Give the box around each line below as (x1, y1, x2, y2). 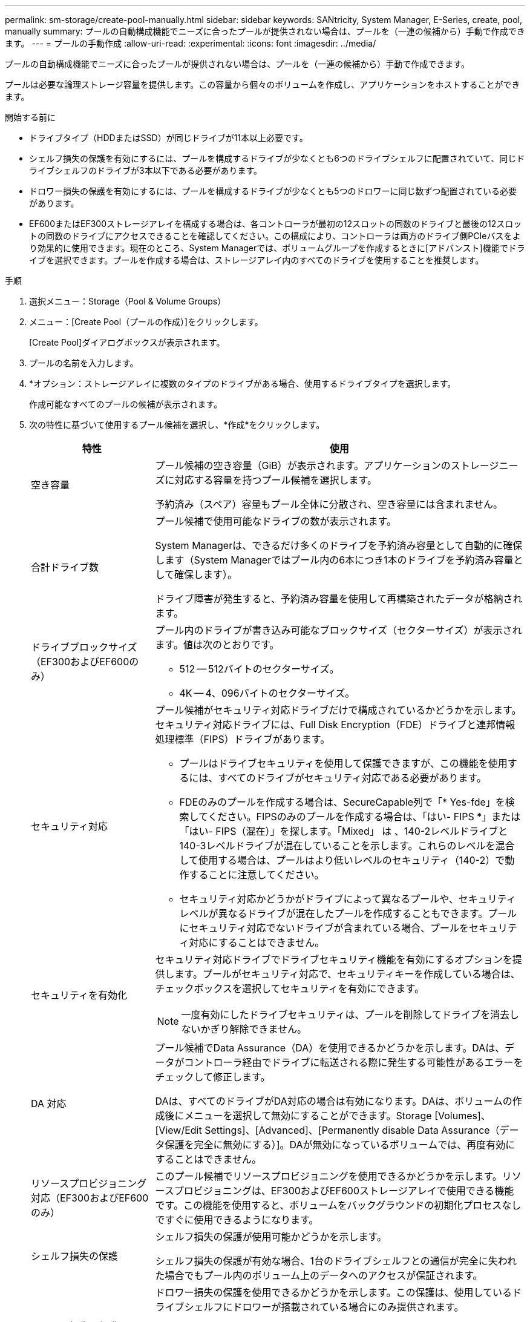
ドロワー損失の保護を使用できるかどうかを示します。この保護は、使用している (155, 1286, 512, 1298)
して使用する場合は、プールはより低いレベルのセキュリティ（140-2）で (179, 854, 505, 866)
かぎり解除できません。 (200, 1023, 307, 1035)
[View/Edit (155, 1124, 202, 1136)
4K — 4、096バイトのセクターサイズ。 (179, 687, 355, 699)
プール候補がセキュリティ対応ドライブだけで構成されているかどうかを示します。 (155, 704, 522, 716)
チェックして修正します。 (155, 1071, 270, 1083)
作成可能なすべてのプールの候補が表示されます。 (29, 399, 223, 409)
